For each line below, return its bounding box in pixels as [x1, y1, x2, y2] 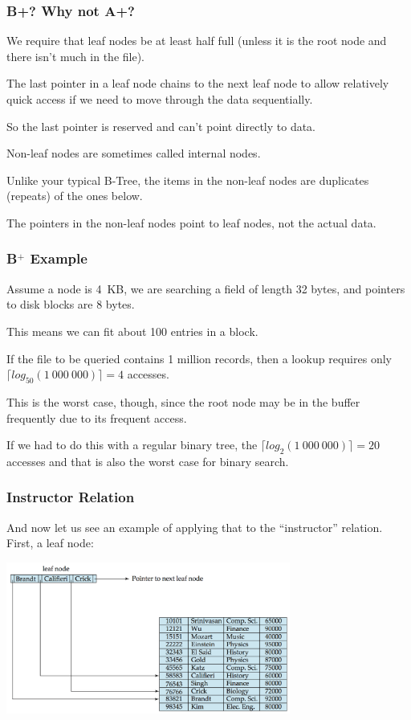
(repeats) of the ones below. [6, 187, 143, 204]
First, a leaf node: [6, 534, 94, 551]
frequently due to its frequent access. [6, 409, 187, 426]
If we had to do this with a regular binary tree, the [6, 436, 258, 453]
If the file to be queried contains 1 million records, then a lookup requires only [6, 350, 392, 366]
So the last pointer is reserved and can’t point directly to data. [6, 117, 316, 134]
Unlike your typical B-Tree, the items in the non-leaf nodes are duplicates [6, 171, 369, 188]
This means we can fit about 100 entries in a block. [6, 322, 258, 339]
